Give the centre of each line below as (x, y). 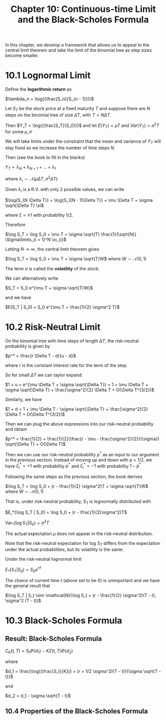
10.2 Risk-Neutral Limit (53, 327)
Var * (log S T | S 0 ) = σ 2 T (27, 523)
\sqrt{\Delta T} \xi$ (25, 206)
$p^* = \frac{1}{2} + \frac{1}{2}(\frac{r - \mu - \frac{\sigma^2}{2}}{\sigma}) (82, 439)
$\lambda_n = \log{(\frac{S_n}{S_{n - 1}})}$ (50, 99)
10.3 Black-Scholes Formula (64, 620)
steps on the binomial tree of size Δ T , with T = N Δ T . (58, 115)
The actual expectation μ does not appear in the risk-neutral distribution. (79, 534)
